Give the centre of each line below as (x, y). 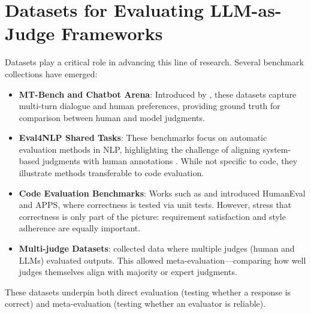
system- (277, 149)
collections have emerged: (51, 73)
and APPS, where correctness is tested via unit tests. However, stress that (155, 205)
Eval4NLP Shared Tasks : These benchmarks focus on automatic (143, 138)
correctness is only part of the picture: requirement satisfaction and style (152, 216)
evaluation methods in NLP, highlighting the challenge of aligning (140, 149)
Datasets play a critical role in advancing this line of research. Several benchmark (154, 62)
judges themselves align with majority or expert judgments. (128, 272)
